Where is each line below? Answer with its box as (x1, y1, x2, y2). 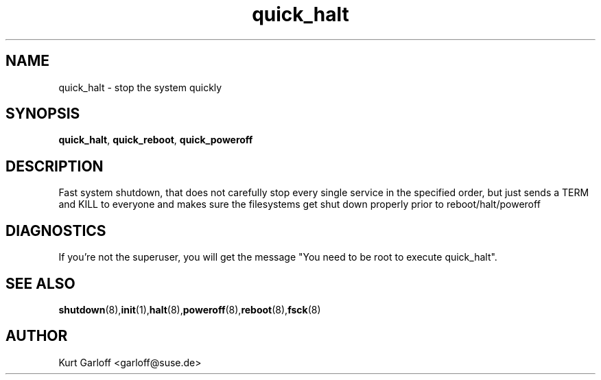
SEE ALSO (5, 274, 75, 292)
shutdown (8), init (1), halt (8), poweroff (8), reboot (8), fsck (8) (58, 303, 321, 316)
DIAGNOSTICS (5, 222, 106, 239)
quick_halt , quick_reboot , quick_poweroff (58, 134, 253, 146)
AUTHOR (5, 327, 68, 345)
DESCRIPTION (5, 157, 104, 175)
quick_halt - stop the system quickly (58, 81, 222, 93)
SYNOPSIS (5, 105, 80, 123)
